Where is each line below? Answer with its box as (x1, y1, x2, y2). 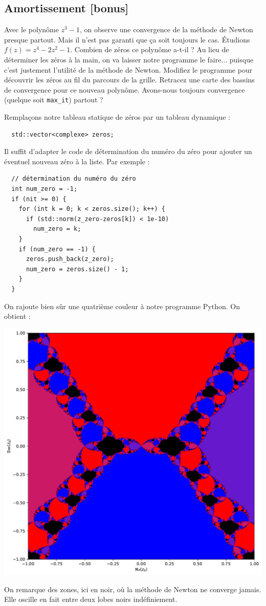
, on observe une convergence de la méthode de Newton (79, 24, 253, 35)
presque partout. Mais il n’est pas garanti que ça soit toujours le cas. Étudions (4, 34, 250, 45)
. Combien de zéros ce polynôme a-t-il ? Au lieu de (70, 44, 229, 55)
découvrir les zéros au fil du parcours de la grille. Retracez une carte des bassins (4, 74, 255, 85)
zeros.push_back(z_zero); (26, 255, 114, 263)
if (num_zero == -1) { (18, 245, 96, 253)
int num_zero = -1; (11, 185, 78, 192)
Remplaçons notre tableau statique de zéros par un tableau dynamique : (4, 112, 230, 122)
